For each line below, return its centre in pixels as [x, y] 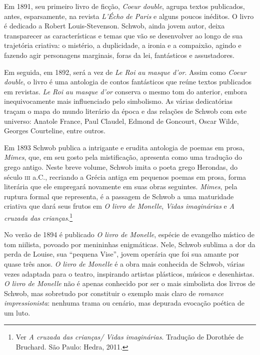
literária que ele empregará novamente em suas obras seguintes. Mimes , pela [121, 186]
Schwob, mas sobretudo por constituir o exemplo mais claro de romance [114, 293]
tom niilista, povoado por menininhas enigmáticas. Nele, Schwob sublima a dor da [130, 244]
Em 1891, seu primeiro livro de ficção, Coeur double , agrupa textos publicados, [124, 6]
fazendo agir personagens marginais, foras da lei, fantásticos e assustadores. [119, 55]
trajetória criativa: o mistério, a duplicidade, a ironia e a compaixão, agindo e [123, 45]
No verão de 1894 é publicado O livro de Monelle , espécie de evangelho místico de [129, 234]
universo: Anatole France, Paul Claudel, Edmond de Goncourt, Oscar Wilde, [121, 121]
